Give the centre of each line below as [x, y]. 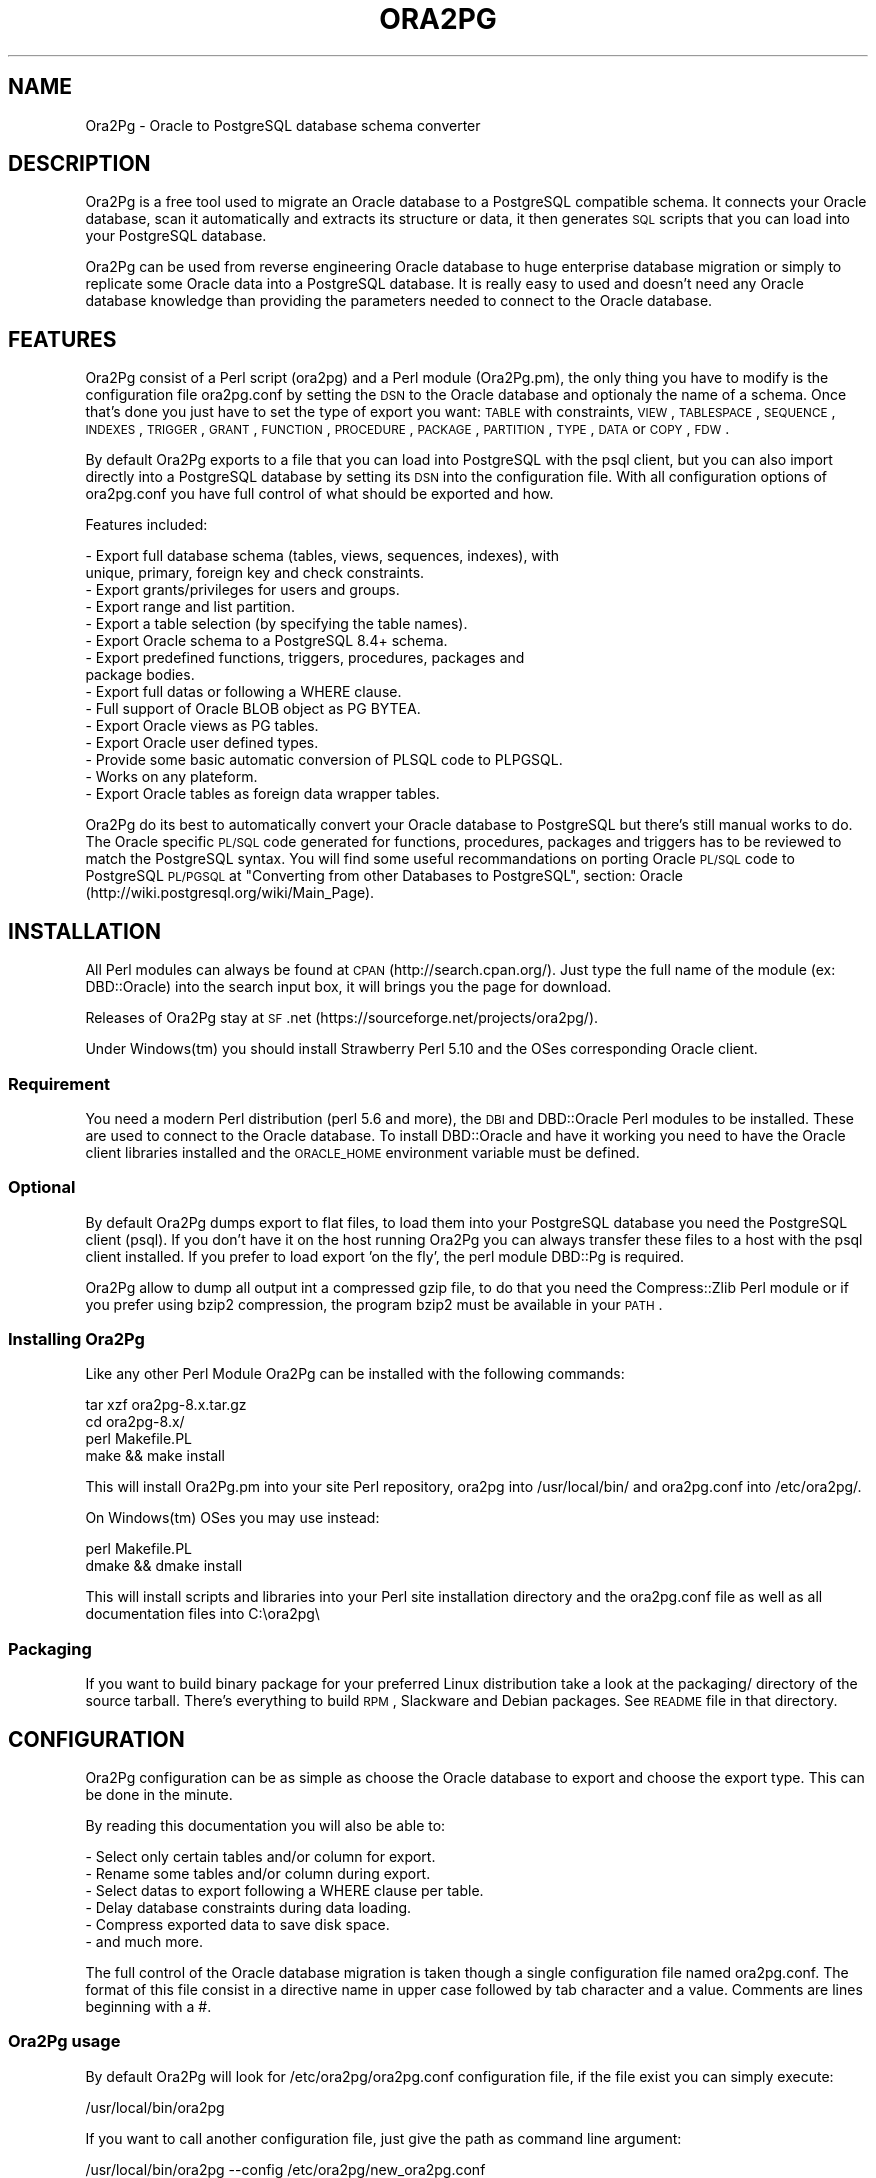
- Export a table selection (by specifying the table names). [276, 624]
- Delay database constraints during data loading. [248, 1907]
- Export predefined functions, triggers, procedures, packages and [305, 658]
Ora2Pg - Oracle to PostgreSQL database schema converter [283, 125]
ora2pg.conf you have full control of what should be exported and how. [319, 494]
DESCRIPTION [79, 164]
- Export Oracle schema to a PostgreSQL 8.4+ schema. [266, 641]
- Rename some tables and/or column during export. [258, 1873]
